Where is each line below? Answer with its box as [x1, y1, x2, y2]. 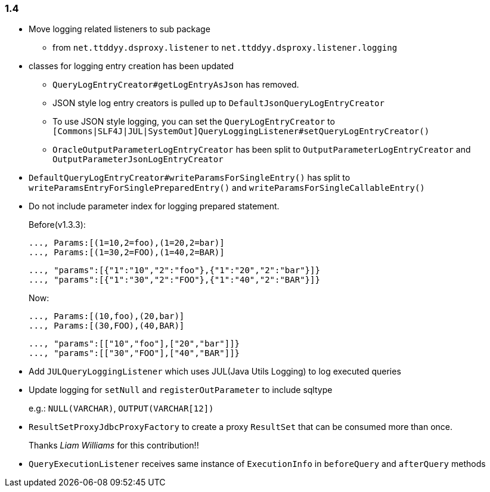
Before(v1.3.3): [29, 219, 86, 230]
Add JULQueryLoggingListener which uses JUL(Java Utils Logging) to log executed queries [29, 366, 401, 377]
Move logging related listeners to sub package [29, 24, 210, 35]
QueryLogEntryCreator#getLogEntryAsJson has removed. [52, 79, 299, 90]
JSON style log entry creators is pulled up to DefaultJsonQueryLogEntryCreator [52, 98, 384, 109]
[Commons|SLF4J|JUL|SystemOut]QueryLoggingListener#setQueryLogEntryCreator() [52, 126, 430, 137]
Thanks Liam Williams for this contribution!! [29, 440, 199, 451]
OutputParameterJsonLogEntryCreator [52, 154, 224, 165]
